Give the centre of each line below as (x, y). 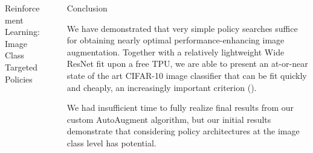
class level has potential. (111, 142)
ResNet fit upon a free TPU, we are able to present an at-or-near (187, 64)
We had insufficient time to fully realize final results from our (180, 108)
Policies (19, 79)
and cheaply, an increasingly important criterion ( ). (162, 87)
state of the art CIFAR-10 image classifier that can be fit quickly (187, 75)
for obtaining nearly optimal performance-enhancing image (176, 40)
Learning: (22, 32)
